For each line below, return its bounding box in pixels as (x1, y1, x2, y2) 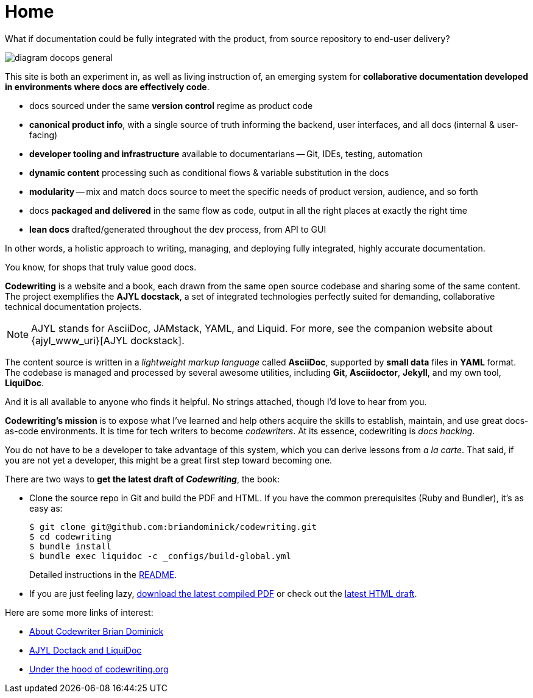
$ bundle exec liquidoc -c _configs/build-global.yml (29, 551, 291, 561)
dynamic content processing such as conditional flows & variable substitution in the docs (29, 167, 389, 178)
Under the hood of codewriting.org (29, 663, 169, 674)
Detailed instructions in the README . (29, 569, 177, 580)
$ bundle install (29, 541, 111, 551)
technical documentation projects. (5, 301, 142, 312)
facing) (29, 129, 58, 140)
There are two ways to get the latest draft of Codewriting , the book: (5, 473, 280, 484)
